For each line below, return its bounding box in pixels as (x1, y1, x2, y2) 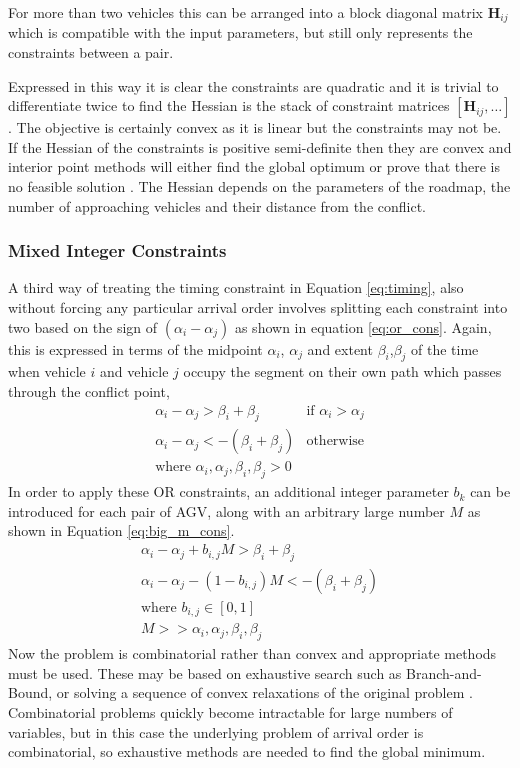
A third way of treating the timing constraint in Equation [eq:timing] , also (8, 277, 464, 298)
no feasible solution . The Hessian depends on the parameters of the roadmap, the (8, 176, 511, 197)
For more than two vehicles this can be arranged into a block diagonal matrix (8, 2, 483, 22)
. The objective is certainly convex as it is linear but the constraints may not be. (8, 117, 502, 138)
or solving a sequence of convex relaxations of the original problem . (56, 682, 473, 703)
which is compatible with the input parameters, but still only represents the (8, 22, 473, 43)
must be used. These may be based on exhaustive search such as (8, 662, 402, 683)
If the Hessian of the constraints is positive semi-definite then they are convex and (8, 136, 512, 157)
